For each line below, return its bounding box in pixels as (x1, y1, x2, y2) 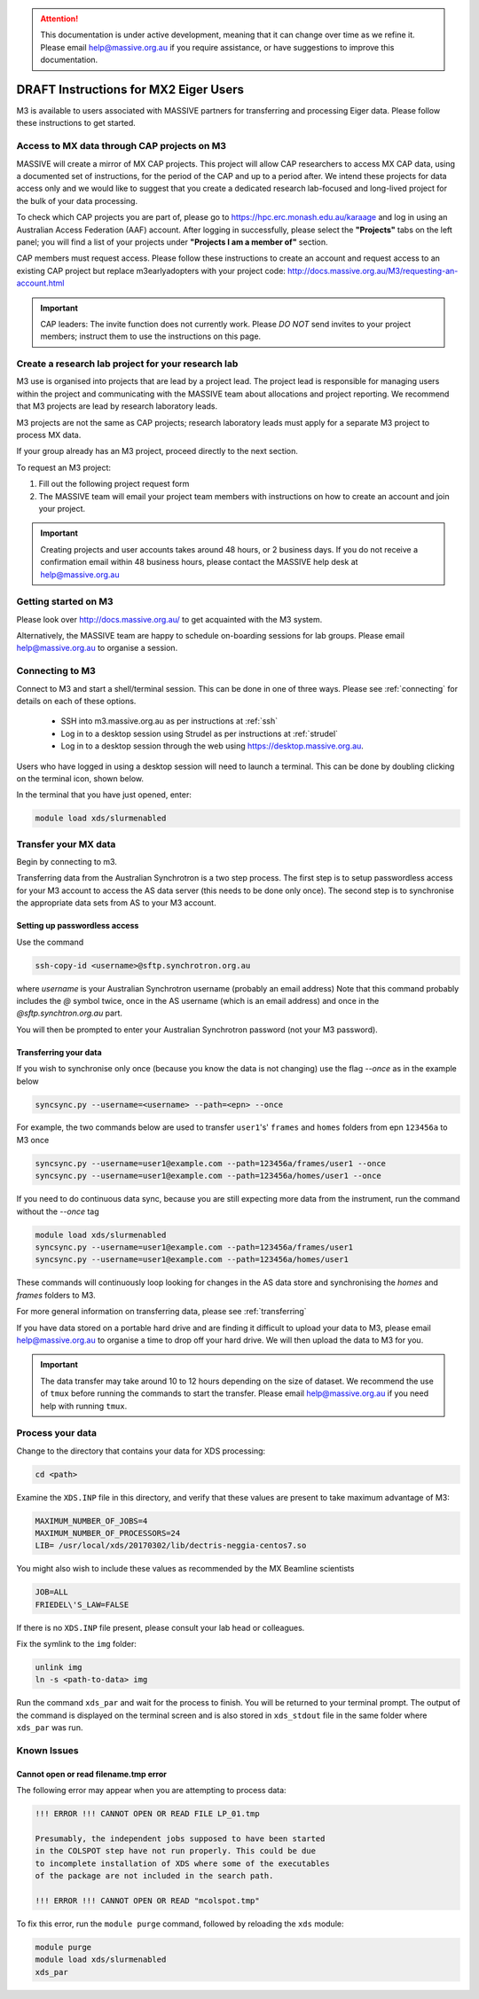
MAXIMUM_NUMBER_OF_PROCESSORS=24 (35, 1528, 181, 1538)
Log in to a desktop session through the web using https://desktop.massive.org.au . (60, 741, 364, 751)
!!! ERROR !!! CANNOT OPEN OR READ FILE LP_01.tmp (35, 1809, 261, 1819)
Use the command (16, 937, 84, 947)
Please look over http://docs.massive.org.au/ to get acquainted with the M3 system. (16, 614, 323, 624)
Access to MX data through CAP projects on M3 (16, 140, 226, 153)
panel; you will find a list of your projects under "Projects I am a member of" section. (16, 236, 328, 247)
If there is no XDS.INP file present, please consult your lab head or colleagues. (16, 1622, 305, 1633)
